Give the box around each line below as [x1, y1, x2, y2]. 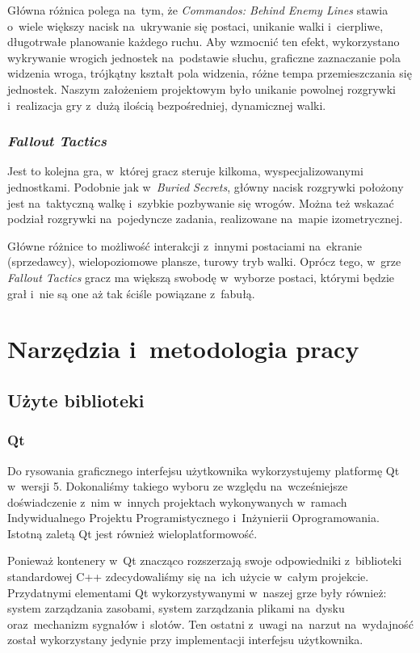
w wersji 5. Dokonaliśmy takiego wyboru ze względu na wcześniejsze [7, 478, 348, 495]
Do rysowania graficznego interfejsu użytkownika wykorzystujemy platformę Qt [7, 461, 400, 478]
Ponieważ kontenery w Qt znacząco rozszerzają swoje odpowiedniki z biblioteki [7, 552, 402, 569]
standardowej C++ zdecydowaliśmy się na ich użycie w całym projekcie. [7, 568, 369, 585]
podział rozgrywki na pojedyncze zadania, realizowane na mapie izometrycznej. [7, 210, 403, 227]
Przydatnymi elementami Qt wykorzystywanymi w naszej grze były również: [7, 583, 387, 600]
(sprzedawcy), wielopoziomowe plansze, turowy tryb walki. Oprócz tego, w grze [7, 253, 401, 270]
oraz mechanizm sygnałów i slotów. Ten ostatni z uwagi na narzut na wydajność [7, 615, 414, 632]
